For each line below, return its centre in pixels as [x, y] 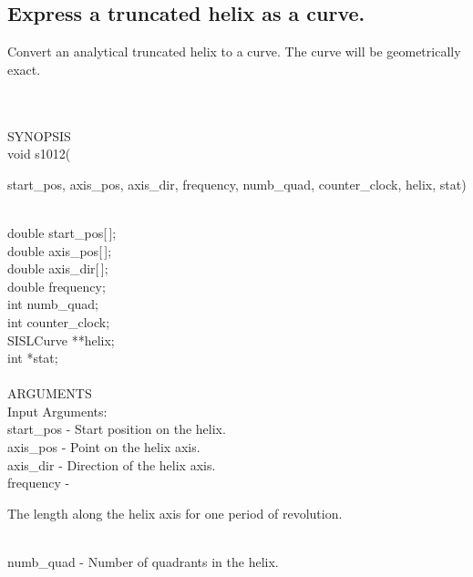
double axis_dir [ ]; [58, 268]
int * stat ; [33, 358]
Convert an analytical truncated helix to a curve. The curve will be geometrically [234, 52]
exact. [24, 69]
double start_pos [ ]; [62, 232]
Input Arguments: [57, 411]
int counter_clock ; [59, 321]
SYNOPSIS [39, 135]
